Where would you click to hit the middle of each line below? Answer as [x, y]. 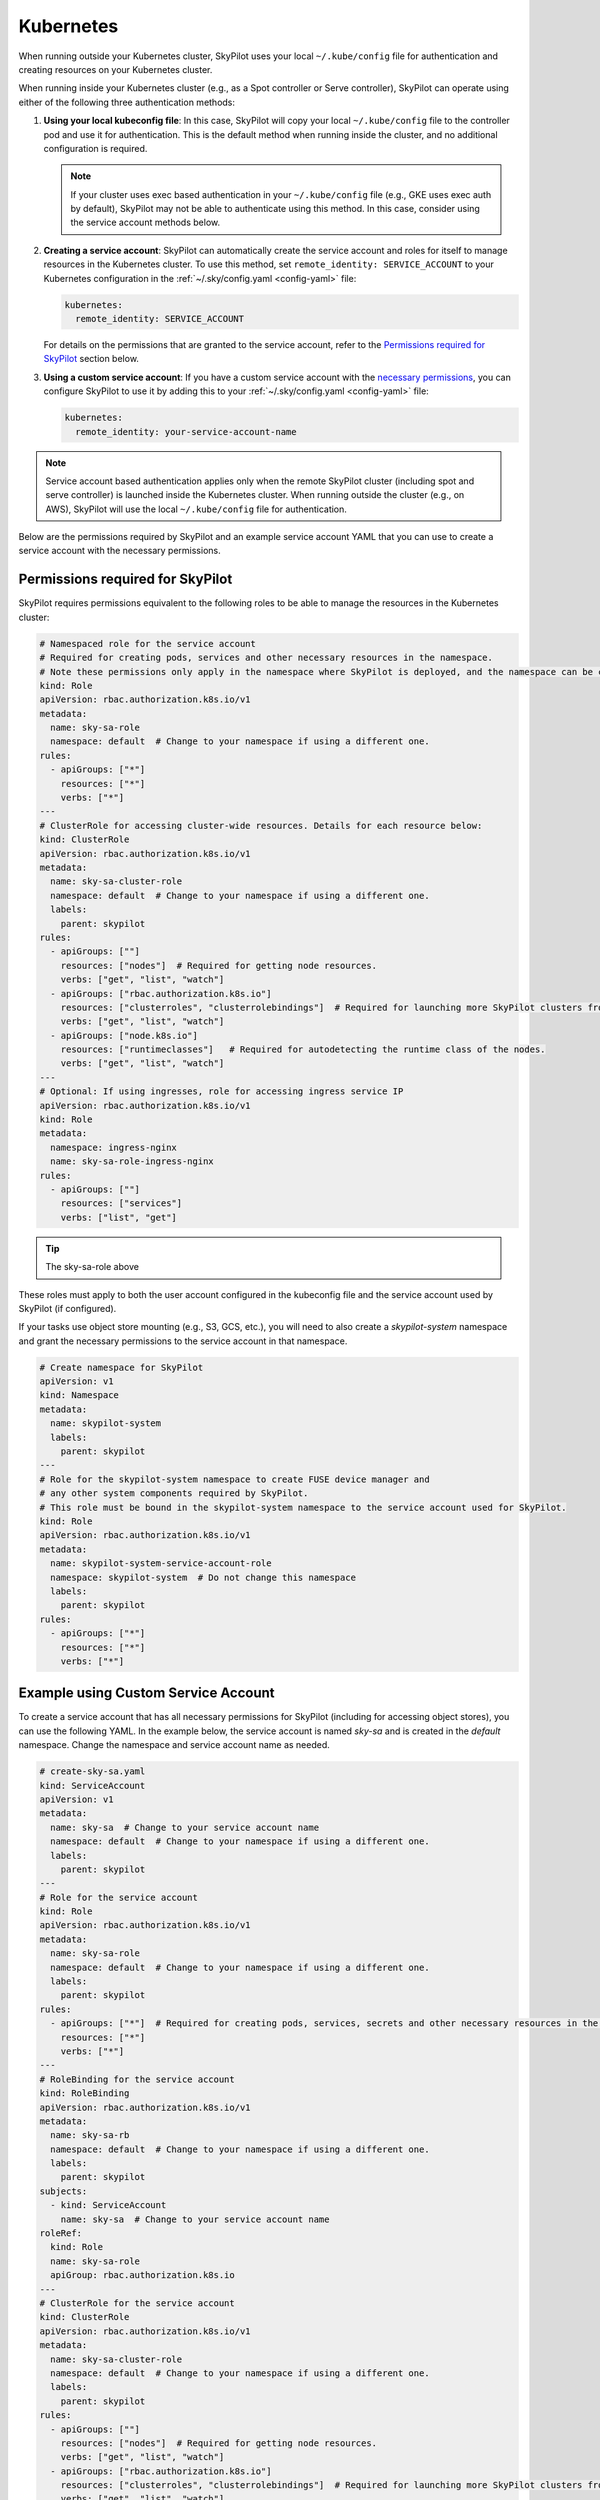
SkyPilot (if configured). [67, 1308]
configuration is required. [95, 148]
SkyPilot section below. [91, 359]
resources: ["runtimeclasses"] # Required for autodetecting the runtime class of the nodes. [303, 1049]
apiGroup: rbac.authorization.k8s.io [142, 2275]
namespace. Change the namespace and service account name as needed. [174, 1745]
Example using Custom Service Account [146, 1693]
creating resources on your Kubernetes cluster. [115, 69]
